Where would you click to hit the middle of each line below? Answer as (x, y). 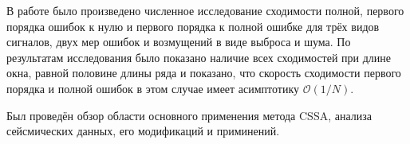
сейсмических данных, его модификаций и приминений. (143, 131)
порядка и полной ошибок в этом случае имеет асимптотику (153, 88)
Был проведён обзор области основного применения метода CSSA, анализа (189, 115)
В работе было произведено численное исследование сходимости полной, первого (205, 10)
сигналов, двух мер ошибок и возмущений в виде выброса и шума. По (179, 42)
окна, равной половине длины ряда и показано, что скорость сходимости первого (204, 73)
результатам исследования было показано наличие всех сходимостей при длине (199, 57)
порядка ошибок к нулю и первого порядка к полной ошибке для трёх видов (193, 26)
